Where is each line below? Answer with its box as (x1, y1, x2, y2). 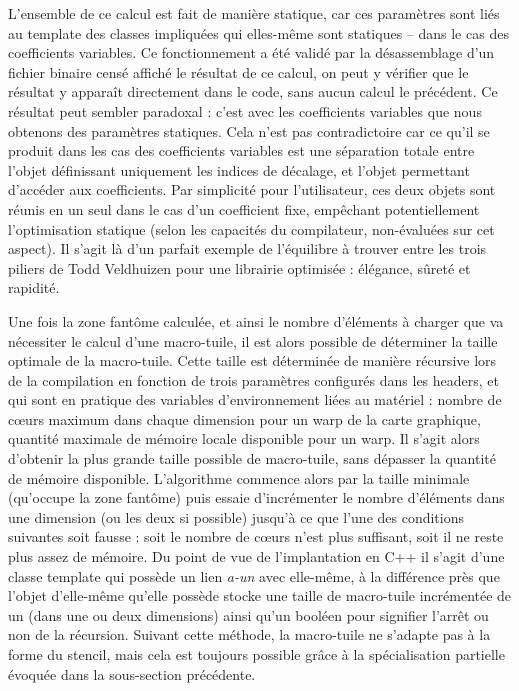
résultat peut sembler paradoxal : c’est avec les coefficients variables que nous (8, 100, 482, 121)
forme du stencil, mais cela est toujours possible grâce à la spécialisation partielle (8, 644, 505, 664)
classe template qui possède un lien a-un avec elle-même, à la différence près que (8, 565, 500, 586)
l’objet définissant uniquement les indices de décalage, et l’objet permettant (8, 159, 470, 180)
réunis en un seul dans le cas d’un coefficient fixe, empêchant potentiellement (8, 198, 480, 219)
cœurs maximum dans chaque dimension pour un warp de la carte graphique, (8, 408, 481, 429)
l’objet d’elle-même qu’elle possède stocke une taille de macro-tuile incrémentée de (8, 585, 512, 606)
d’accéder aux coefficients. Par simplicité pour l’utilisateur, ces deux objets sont (8, 179, 496, 200)
